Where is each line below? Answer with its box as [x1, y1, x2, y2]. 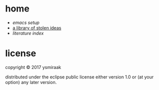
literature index [12, 30, 44, 36]
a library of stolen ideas [12, 24, 62, 30]
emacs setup [12, 19, 40, 25]
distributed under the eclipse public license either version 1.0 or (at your [5, 73, 154, 80]
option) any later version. [5, 79, 57, 85]
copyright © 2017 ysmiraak [5, 64, 61, 70]
